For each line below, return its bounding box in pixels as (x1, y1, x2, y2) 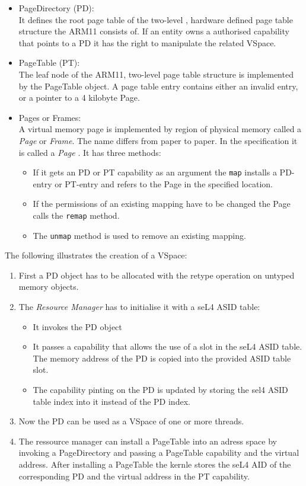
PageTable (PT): (18, 56, 80, 69)
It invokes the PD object (33, 320, 122, 332)
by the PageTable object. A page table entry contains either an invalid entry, (18, 79, 298, 92)
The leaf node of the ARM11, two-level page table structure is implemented (18, 68, 294, 80)
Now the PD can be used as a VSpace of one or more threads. (18, 415, 244, 427)
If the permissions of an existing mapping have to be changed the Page (33, 197, 291, 210)
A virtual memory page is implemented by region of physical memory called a (18, 123, 302, 135)
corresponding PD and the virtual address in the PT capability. (18, 469, 250, 482)
